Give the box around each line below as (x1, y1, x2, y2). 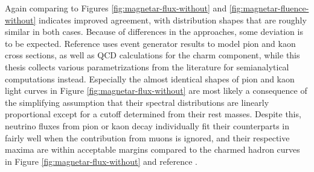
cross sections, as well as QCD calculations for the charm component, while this (5, 49, 300, 61)
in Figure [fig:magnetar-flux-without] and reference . (5, 155, 197, 167)
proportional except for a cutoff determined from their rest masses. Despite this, (5, 108, 301, 120)
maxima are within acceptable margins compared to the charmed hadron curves (5, 143, 300, 156)
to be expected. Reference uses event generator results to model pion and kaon (5, 37, 296, 49)
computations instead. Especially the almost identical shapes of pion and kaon (5, 72, 295, 85)
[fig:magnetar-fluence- (229, 2, 309, 14)
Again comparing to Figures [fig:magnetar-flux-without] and (5, 2, 227, 14)
